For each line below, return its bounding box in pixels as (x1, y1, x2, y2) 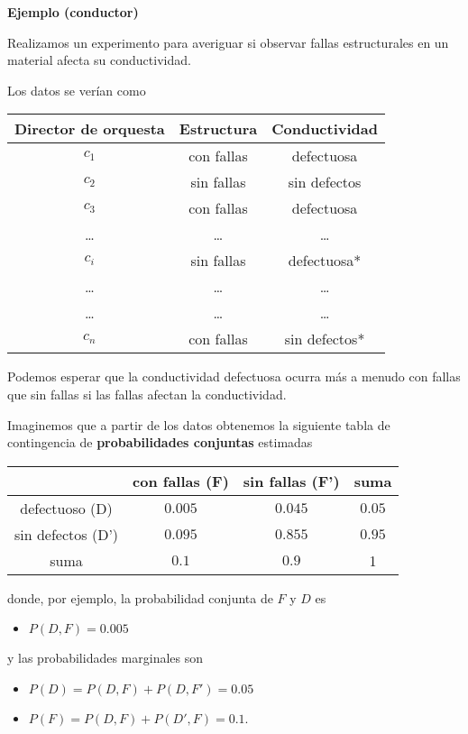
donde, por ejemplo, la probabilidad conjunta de (7, 588, 273, 607)
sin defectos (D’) (14, 523, 119, 545)
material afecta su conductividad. (7, 50, 191, 69)
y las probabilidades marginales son (7, 648, 204, 667)
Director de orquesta (14, 118, 165, 140)
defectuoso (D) (20, 497, 113, 518)
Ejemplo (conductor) (7, 3, 139, 21)
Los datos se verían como (7, 80, 146, 99)
